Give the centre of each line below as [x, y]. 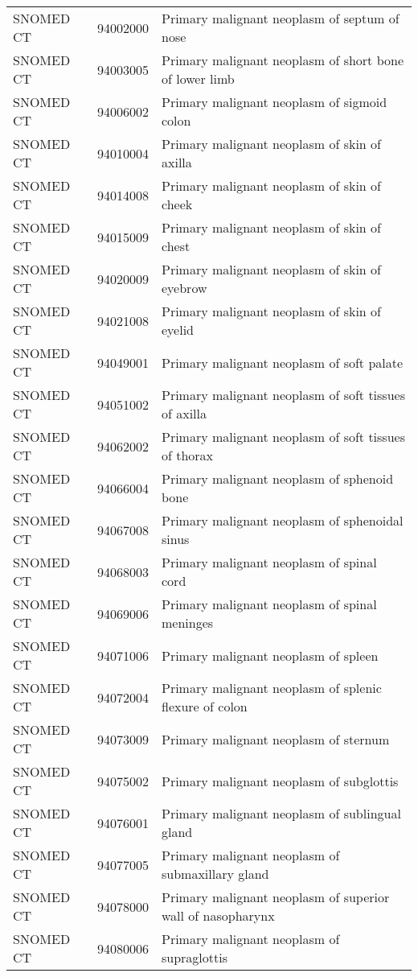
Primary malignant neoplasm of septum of [281, 18]
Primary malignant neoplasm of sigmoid [275, 102]
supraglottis [195, 957]
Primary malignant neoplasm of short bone [283, 60]
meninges [188, 622]
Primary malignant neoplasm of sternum [276, 739]
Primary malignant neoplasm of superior [276, 897]
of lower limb [198, 78]
